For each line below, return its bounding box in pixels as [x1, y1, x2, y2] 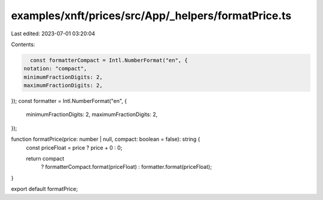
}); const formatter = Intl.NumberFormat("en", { [11, 98, 127, 105]
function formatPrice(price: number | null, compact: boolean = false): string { [11, 135, 200, 143]
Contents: [11, 41, 35, 48]
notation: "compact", [23, 65, 87, 72]
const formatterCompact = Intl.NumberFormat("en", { [30, 57, 188, 63]
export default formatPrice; [11, 186, 78, 193]
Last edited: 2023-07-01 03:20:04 [11, 30, 96, 37]
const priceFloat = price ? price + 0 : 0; [26, 144, 123, 151]
